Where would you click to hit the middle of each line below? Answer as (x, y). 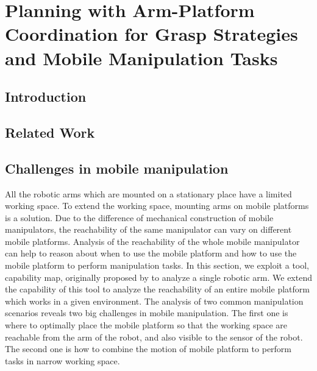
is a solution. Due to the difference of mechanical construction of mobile (139, 217)
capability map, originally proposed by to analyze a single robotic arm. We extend (158, 277)
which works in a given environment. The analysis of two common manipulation (154, 301)
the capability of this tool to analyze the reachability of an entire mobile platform (157, 289)
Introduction (46, 97)
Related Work (50, 132)
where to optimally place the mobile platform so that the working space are (146, 325)
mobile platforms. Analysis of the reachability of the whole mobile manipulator (152, 241)
